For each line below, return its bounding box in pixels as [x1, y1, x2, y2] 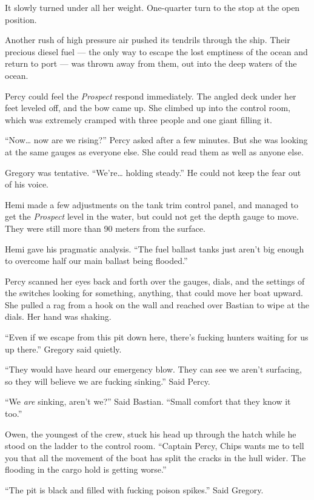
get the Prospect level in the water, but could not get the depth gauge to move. [5, 210, 299, 223]
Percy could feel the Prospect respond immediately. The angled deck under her [5, 89, 296, 102]
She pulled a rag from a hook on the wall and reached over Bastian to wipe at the [5, 298, 310, 311]
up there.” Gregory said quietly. [5, 342, 122, 355]
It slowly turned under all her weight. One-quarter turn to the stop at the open [5, 1, 300, 13]
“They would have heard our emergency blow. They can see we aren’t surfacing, [5, 363, 302, 376]
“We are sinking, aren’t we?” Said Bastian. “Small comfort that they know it [5, 395, 291, 408]
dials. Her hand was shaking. [5, 310, 112, 323]
